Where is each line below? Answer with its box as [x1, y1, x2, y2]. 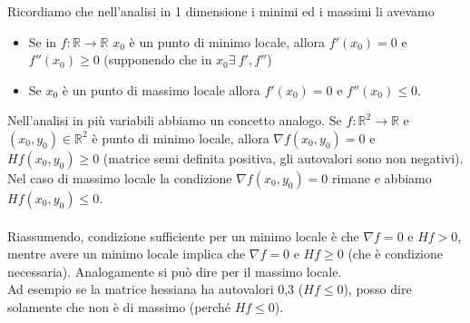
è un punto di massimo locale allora [62, 80, 260, 99]
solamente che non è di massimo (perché [7, 297, 230, 316]
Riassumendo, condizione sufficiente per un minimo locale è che [7, 226, 359, 245]
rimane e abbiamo [332, 168, 432, 187]
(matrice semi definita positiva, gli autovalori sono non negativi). [103, 148, 464, 167]
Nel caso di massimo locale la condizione [7, 168, 232, 187]
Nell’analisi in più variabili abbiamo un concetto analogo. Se [7, 111, 342, 130]
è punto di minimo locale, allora [92, 128, 269, 147]
